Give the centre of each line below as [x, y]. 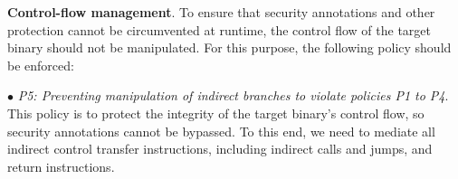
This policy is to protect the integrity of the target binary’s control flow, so [216, 113]
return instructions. [61, 166]
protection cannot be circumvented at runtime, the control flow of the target [219, 29]
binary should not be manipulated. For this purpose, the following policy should [229, 47]
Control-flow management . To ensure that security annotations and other [221, 12]
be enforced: [41, 65]
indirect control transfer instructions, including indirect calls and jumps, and [220, 149]
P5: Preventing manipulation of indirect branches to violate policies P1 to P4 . [233, 95]
